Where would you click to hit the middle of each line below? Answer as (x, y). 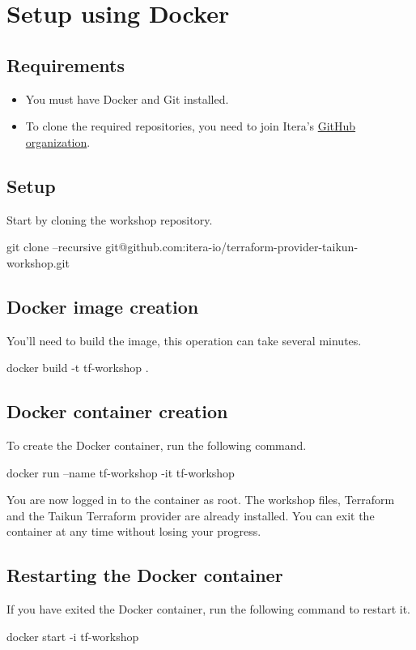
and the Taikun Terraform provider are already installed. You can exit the (191, 515)
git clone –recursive (54, 247)
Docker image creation (103, 306)
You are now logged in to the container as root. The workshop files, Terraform (201, 500)
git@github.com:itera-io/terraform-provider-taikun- (232, 247)
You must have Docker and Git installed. (127, 98)
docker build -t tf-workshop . (78, 368)
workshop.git (38, 262)
